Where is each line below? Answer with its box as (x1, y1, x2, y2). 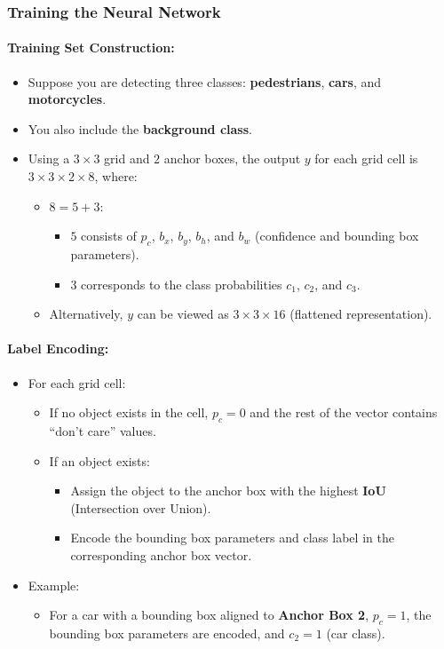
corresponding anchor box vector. (70, 545, 252, 564)
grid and (104, 149, 150, 168)
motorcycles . (28, 90, 107, 108)
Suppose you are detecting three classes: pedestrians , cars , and (28, 72, 382, 91)
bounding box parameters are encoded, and (49, 623, 285, 642)
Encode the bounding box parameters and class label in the (70, 528, 394, 547)
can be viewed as (137, 305, 229, 323)
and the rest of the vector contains (250, 403, 438, 422)
